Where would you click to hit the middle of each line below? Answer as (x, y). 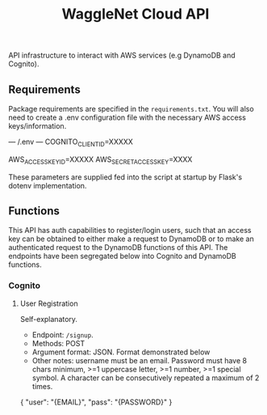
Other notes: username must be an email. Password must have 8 (140, 360)
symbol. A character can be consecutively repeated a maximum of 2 (146, 378)
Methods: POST (58, 343)
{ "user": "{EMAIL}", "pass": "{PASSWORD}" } (96, 402)
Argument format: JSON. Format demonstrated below (121, 352)
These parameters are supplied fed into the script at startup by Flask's (125, 177)
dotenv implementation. (48, 185)
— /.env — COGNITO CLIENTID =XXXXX (71, 142)
